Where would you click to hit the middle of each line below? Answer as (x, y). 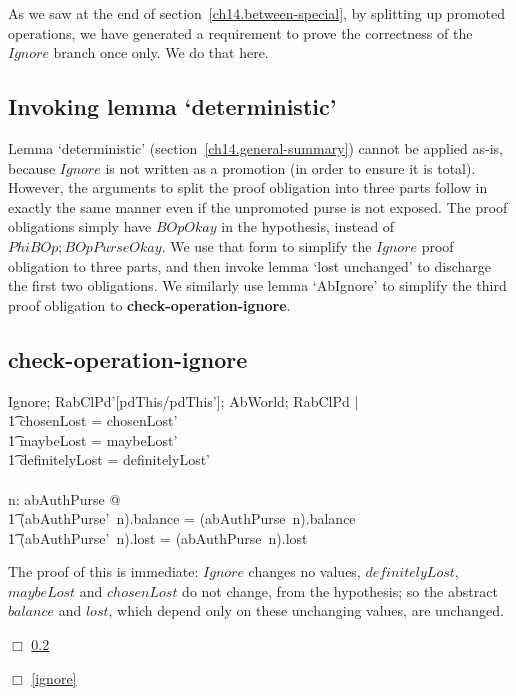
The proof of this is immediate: (103, 571)
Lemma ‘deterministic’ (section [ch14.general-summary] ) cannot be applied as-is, (255, 147)
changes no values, (304, 571)
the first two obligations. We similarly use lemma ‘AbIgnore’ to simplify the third (257, 285)
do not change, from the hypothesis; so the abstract (340, 590)
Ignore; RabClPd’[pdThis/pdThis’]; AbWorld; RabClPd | (183, 400)
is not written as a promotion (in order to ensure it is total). (290, 167)
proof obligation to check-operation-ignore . (149, 304)
